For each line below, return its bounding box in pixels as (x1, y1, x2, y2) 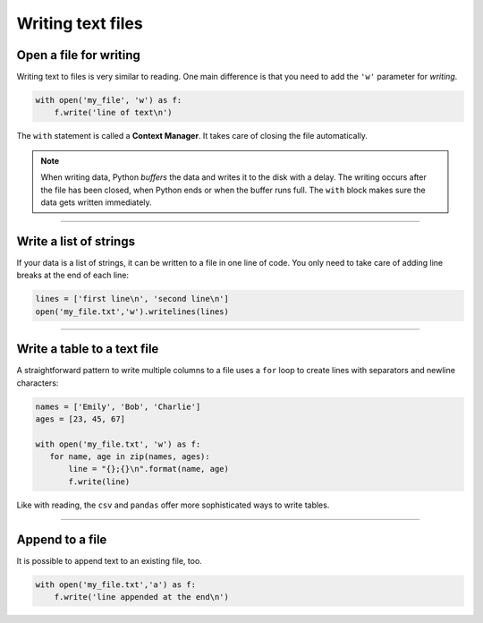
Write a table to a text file (16, 341, 159, 357)
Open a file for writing (16, 47, 140, 63)
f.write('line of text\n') (54, 107, 174, 118)
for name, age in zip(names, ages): (49, 452, 210, 462)
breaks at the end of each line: (16, 269, 130, 281)
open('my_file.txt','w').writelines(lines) (35, 306, 230, 317)
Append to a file (16, 532, 107, 547)
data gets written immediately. (40, 197, 152, 208)
